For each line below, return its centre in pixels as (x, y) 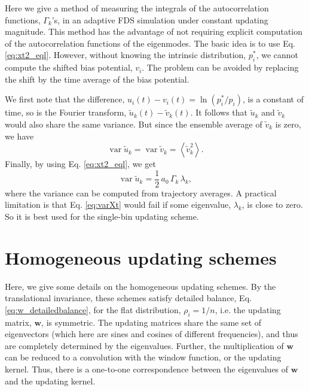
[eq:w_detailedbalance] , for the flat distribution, (93, 309)
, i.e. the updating (248, 309)
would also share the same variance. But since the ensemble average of (134, 124)
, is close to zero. (272, 204)
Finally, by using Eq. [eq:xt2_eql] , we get (80, 164)
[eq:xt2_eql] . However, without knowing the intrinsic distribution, (126, 55)
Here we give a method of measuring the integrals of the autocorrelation (137, 8)
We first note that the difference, (65, 99)
